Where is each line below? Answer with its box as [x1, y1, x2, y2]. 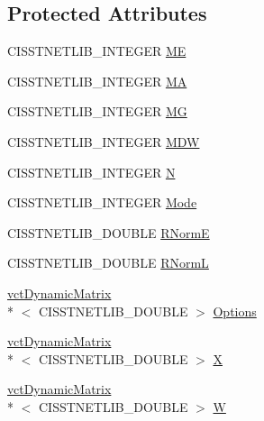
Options [213, 301, 257, 320]
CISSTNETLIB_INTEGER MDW [7, 132, 200, 151]
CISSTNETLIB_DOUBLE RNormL [7, 253, 209, 272]
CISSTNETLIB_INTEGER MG [7, 102, 187, 121]
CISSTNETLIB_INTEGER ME [7, 41, 187, 60]
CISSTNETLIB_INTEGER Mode [7, 193, 197, 212]
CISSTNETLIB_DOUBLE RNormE [7, 223, 210, 242]
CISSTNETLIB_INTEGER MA [7, 71, 187, 90]
